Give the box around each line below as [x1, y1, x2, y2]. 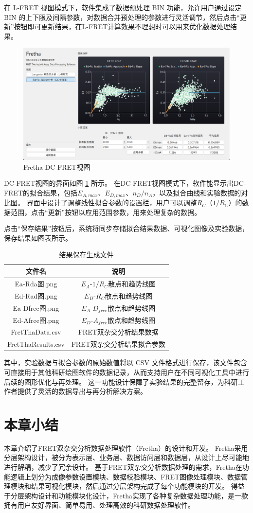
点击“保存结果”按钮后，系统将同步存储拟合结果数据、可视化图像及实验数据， [4, 223, 249, 233]
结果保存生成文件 [59, 249, 114, 259]
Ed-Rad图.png [15, 290, 57, 301]
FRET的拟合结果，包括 [4, 187, 78, 197]
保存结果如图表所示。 [4, 233, 72, 243]
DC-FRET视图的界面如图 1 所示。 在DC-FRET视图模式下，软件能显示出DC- [4, 178, 246, 188]
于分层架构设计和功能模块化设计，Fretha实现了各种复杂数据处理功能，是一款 [4, 490, 248, 500]
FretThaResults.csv [7, 339, 65, 349]
